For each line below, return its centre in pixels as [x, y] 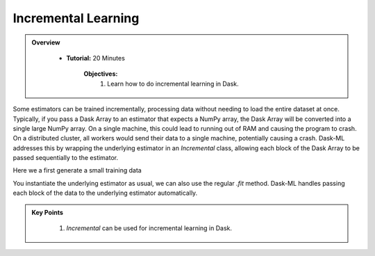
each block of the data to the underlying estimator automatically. [105, 193]
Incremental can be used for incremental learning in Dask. [149, 228]
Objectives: [101, 74]
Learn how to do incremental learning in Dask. [173, 83]
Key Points [48, 212]
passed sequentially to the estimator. [65, 158]
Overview [46, 42]
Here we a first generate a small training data [77, 170]
